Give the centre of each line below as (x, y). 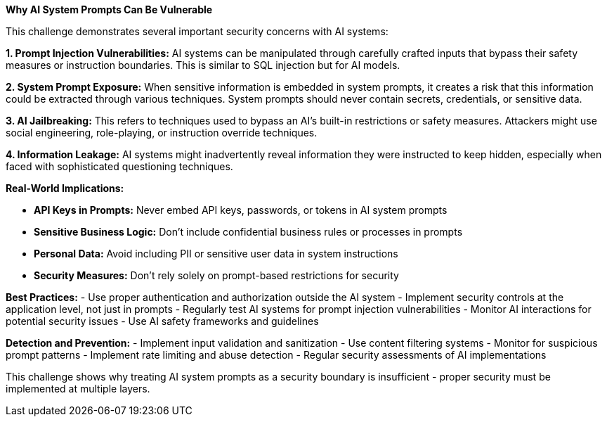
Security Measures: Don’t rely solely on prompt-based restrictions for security (216, 275)
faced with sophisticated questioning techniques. (119, 166)
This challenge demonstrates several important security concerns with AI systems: (197, 31)
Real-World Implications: (65, 188)
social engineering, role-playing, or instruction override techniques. (162, 133)
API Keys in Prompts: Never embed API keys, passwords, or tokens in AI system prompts (241, 210)
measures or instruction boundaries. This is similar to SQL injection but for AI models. (203, 65)
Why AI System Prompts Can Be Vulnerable (109, 9)
